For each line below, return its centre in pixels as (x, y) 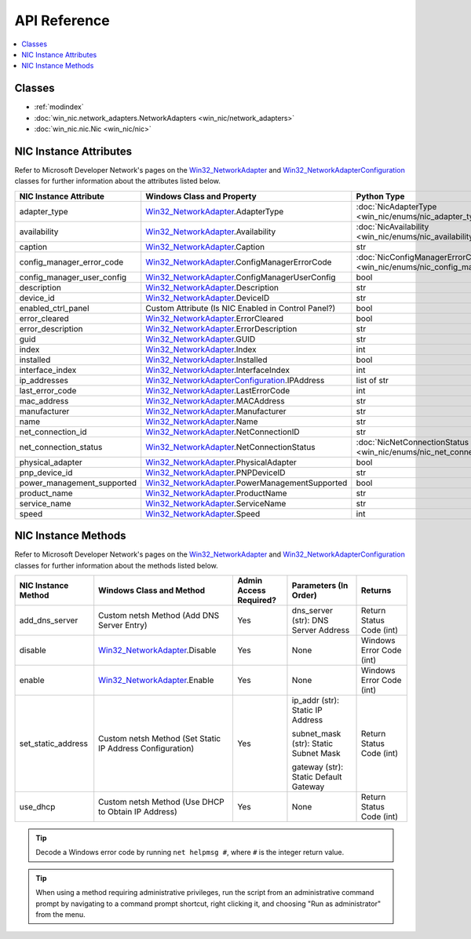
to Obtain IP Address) (138, 811)
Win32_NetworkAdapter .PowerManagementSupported (246, 483)
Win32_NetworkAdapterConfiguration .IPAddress (235, 380)
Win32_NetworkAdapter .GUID (201, 339)
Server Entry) (123, 625)
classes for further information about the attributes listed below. (118, 181)
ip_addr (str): (316, 700)
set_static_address (53, 744)
